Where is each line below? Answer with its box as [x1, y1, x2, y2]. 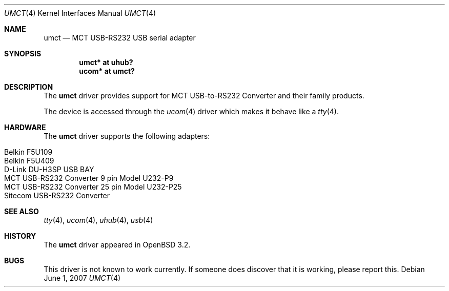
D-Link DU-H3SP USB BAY [4, 165, 94, 174]
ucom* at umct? [79, 67, 135, 75]
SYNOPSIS [4, 49, 42, 58]
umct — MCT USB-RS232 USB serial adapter [44, 33, 196, 42]
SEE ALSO [4, 207, 39, 216]
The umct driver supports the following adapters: [44, 132, 210, 140]
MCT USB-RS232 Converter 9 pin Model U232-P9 [4, 174, 174, 182]
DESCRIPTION [4, 82, 53, 91]
